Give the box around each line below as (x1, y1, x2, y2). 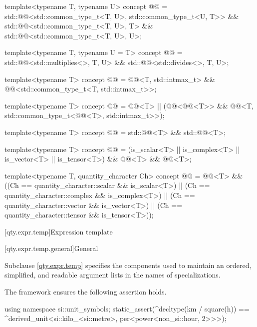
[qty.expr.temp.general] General (4, 243, 98, 253)
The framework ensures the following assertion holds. (4, 286, 167, 297)
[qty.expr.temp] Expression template (4, 226, 113, 236)
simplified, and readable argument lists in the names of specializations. (4, 269, 221, 280)
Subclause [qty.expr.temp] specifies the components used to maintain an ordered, (4, 259, 252, 270)
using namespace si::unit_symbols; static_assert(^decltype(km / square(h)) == (4, 303, 250, 313)
